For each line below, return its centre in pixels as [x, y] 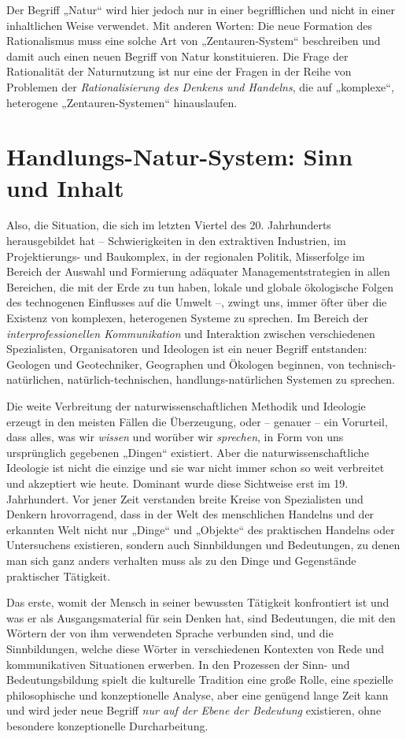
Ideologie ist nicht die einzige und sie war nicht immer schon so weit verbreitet [196, 468]
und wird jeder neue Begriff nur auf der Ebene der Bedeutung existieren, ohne [194, 710]
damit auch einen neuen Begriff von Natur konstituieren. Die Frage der [177, 56]
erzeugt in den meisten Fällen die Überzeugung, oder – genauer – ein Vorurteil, [197, 421]
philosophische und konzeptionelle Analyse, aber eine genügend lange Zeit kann [197, 694]
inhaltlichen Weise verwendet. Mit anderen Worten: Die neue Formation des [190, 25]
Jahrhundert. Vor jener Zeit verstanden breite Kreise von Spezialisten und [185, 498]
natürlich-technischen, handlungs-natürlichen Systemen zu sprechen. [231, 379]
